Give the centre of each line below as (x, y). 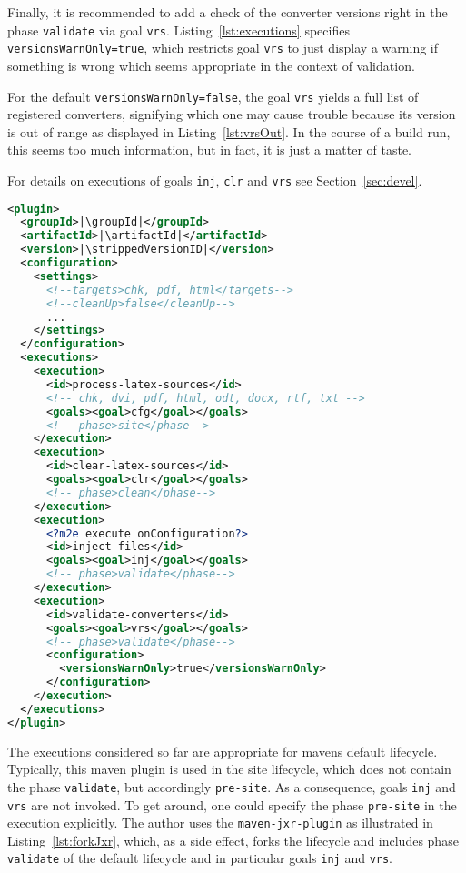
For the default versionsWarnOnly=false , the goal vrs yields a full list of (213, 96)
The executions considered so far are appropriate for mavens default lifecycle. (223, 751)
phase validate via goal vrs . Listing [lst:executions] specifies (178, 30)
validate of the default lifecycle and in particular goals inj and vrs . (200, 858)
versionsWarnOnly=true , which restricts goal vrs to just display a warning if (223, 48)
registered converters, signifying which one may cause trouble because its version (232, 114)
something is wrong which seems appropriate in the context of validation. (211, 65)
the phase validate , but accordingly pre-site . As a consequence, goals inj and (232, 786)
